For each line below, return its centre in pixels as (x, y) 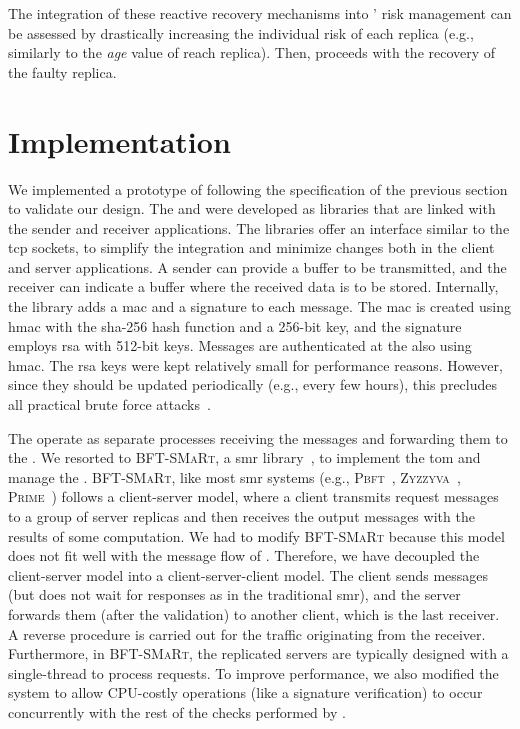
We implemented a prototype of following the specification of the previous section (258, 188)
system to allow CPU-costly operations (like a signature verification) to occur (245, 692)
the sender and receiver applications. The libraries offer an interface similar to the (259, 227)
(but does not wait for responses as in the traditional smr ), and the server (234, 594)
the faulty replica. (62, 71)
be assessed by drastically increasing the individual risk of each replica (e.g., (241, 32)
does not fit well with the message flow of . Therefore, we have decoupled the (244, 555)
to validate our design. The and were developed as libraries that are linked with (252, 208)
